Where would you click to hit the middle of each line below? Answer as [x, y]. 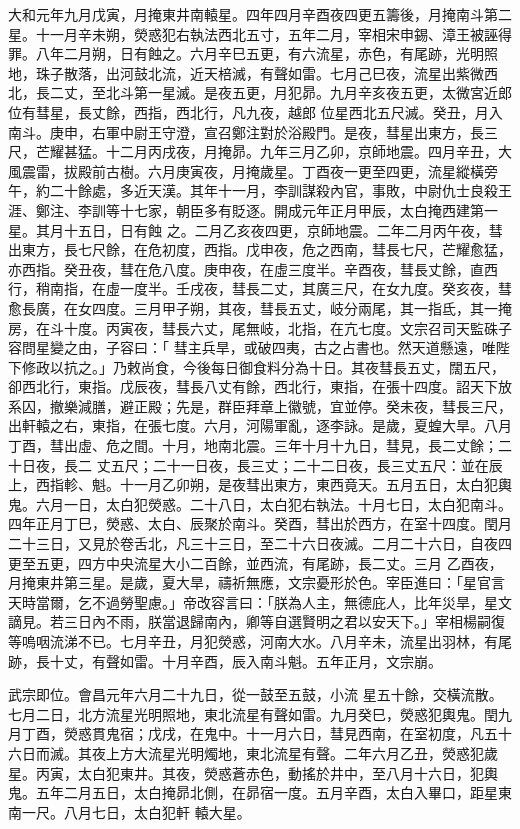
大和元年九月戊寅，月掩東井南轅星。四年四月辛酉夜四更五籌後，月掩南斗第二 [260, 14]
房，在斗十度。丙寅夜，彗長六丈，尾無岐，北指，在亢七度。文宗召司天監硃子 [260, 327]
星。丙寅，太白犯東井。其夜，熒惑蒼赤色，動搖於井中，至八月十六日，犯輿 [253, 772]
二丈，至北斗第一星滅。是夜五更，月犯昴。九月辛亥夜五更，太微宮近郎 [280, 92]
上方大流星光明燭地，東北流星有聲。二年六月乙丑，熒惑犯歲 [301, 752]
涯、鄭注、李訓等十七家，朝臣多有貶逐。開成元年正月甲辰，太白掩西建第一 [253, 209]
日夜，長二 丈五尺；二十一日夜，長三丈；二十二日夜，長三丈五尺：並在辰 [262, 464]
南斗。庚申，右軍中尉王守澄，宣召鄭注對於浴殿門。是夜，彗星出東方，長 [246, 131]
